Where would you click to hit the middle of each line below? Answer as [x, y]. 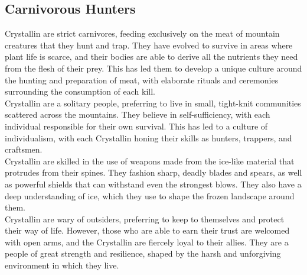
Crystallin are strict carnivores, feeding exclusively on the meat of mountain [142, 33]
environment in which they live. [62, 265]
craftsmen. [24, 149]
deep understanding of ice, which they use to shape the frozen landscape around [150, 195]
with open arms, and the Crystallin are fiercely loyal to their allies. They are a [147, 242]
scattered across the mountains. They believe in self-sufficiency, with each [138, 114]
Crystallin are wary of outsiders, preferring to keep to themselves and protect [145, 219]
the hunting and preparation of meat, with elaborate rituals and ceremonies [142, 80]
